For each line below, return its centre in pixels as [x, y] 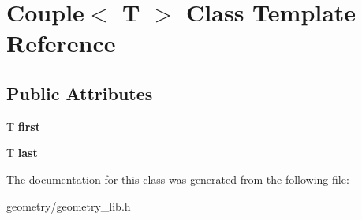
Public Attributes [80, 93]
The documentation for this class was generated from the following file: [178, 179]
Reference [61, 43]
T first [23, 126]
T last [22, 153]
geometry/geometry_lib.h [69, 205]
